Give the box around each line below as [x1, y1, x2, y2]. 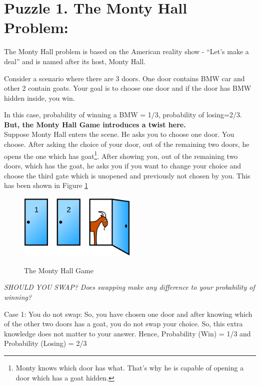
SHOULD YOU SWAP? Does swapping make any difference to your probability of [4, 282, 255, 292]
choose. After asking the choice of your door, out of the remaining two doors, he [4, 139, 249, 149]
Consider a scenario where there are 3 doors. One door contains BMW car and [4, 73, 245, 83]
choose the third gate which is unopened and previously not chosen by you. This [4, 170, 250, 180]
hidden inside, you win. [4, 92, 75, 103]
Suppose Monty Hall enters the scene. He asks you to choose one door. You [4, 129, 234, 139]
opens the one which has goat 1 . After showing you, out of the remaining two [4, 149, 238, 161]
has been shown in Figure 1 [4, 180, 88, 190]
